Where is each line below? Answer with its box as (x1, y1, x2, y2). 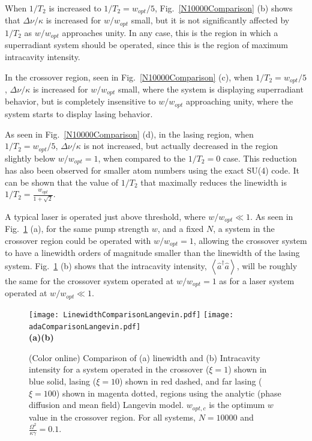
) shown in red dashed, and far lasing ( (119, 374, 262, 387)
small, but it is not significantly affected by (131, 14, 290, 26)
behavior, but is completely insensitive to (5, 95, 156, 108)
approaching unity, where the (185, 95, 293, 108)
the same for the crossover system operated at (5, 274, 174, 287)
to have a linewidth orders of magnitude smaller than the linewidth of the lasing (5, 246, 300, 259)
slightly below (5, 151, 56, 164)
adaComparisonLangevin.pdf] (29, 322, 141, 331)
